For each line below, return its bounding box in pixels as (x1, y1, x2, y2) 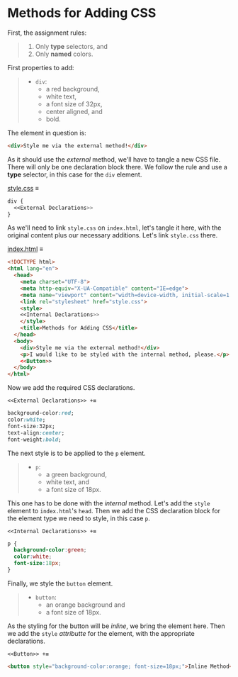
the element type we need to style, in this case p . (7, 514, 151, 522)
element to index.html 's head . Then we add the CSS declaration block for (7, 506, 221, 515)
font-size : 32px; (7, 423, 55, 430)
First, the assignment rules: (7, 28, 87, 37)
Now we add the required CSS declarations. (7, 384, 135, 392)
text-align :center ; (7, 429, 65, 437)
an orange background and (45, 600, 125, 609)
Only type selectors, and (35, 42, 108, 50)
